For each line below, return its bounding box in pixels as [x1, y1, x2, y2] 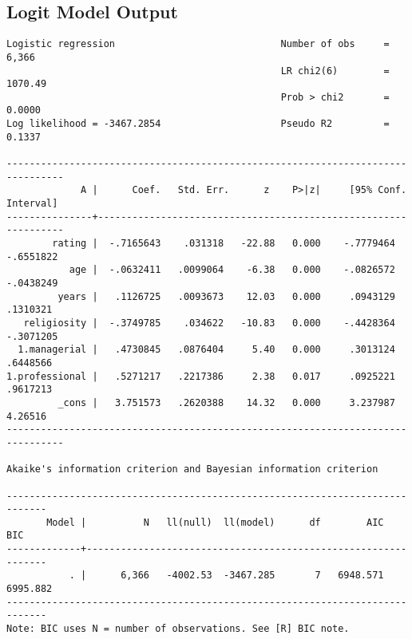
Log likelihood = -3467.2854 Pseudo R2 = [6, 118, 390, 130]
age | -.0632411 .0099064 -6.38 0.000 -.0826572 [69, 264, 395, 276]
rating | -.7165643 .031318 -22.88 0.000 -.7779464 [52, 238, 395, 250]
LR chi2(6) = [280, 65, 390, 77]
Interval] [6, 198, 58, 210]
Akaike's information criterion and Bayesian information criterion [6, 463, 378, 475]
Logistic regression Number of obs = [6, 38, 390, 50]
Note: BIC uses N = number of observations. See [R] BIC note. [6, 623, 350, 635]
